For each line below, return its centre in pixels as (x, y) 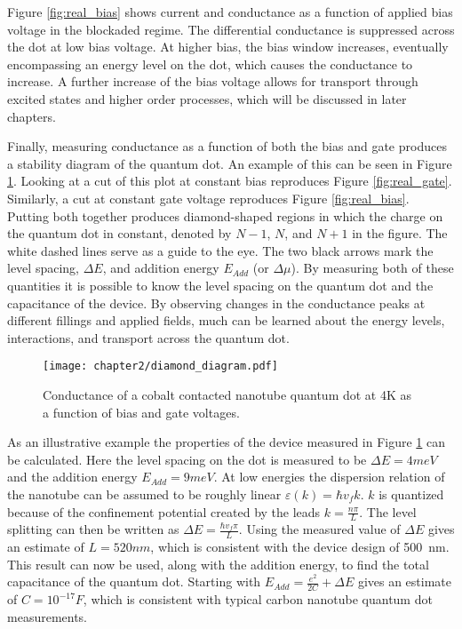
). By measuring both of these (372, 268)
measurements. (48, 616)
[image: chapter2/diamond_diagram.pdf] (160, 366)
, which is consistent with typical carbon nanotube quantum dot (258, 599)
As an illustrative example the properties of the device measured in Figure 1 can (227, 442)
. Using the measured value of (319, 529)
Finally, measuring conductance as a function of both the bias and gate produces (227, 146)
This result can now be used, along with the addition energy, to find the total (218, 564)
